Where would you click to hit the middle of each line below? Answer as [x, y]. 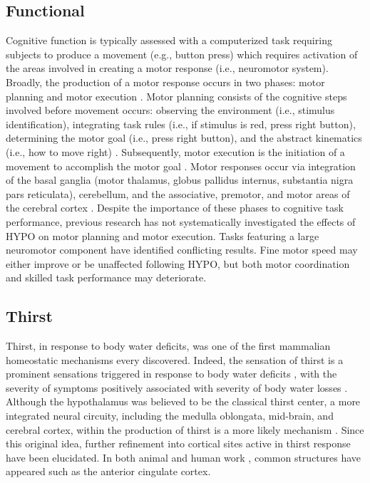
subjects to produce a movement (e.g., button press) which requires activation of [182, 54]
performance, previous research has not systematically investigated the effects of [181, 221]
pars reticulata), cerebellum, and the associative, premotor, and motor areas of [178, 193]
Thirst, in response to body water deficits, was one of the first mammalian [168, 346]
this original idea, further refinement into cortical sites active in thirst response [178, 443]
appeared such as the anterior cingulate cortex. [108, 471]
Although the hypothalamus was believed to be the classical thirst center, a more [183, 401]
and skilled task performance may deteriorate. [106, 277]
